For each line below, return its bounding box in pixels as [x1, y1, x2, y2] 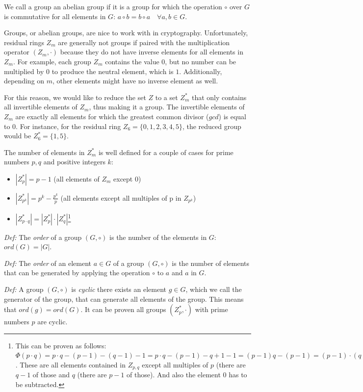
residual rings [4, 37, 44, 47]
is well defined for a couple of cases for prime [98, 147, 233, 157]
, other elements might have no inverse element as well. [52, 76, 218, 86]
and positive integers [43, 157, 105, 167]
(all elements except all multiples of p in [60, 192, 181, 203]
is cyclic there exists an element [71, 284, 167, 294]
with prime [195, 304, 228, 314]
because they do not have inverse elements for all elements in [60, 47, 243, 57]
